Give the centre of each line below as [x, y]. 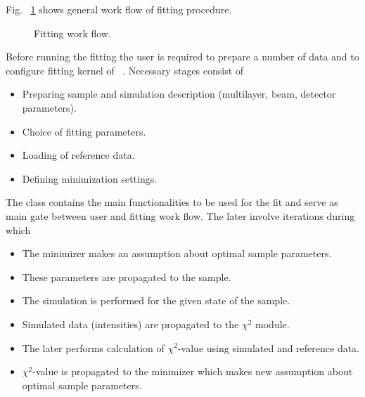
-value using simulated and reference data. [269, 347]
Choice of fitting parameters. [84, 131]
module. [273, 324]
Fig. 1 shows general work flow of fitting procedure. [119, 9]
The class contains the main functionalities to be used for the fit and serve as [172, 202]
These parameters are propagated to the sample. [127, 276]
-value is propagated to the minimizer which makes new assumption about [193, 371]
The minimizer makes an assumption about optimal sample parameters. [177, 253]
